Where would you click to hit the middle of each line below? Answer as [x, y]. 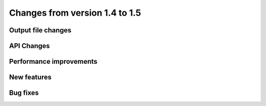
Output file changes [40, 30]
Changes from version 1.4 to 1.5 [75, 13]
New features [30, 77]
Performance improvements [53, 62]
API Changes [30, 46]
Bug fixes [24, 93]
